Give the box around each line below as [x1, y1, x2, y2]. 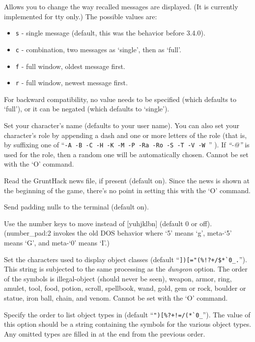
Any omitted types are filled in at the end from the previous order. [4, 328, 205, 339]
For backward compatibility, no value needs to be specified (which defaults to [4, 94, 237, 104]
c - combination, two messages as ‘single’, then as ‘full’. [15, 44, 181, 54]
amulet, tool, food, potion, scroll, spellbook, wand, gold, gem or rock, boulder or [4, 283, 246, 293]
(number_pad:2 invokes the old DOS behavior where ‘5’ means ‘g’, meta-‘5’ [4, 228, 232, 238]
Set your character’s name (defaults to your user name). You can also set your [4, 120, 239, 130]
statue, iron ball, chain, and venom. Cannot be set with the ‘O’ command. [4, 293, 228, 303]
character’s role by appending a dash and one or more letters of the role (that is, [4, 130, 247, 140]
